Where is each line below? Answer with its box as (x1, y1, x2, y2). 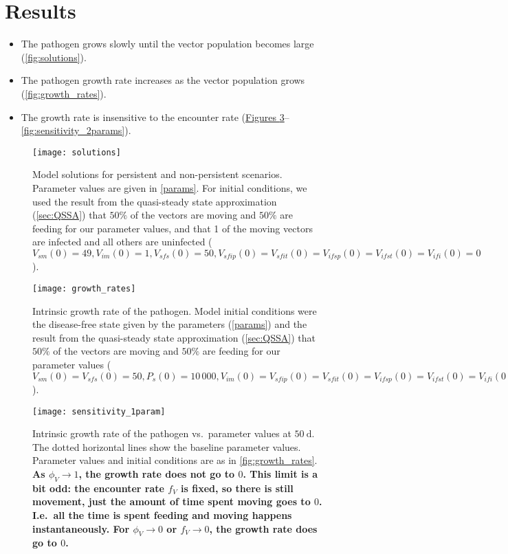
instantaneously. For (32, 521, 130, 535)
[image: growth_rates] (32, 283, 136, 293)
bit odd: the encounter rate (32, 480, 164, 495)
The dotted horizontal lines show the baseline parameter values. (32, 439, 301, 454)
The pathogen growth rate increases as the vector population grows (21, 73, 305, 87)
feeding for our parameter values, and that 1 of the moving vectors (32, 221, 313, 235)
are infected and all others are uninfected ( (32, 234, 212, 249)
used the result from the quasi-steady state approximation (32, 194, 277, 208)
